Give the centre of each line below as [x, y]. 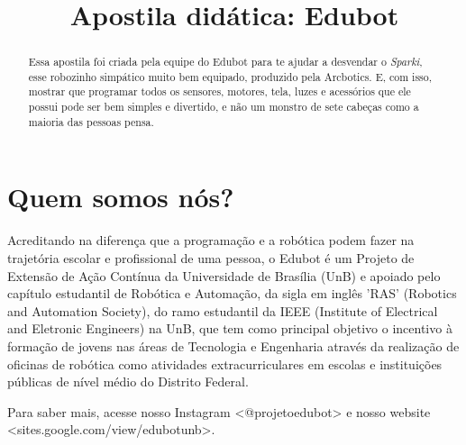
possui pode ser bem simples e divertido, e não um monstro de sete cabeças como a [224, 107]
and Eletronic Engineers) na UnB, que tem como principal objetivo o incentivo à [230, 328]
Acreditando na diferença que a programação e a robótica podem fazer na [211, 240]
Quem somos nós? [121, 197]
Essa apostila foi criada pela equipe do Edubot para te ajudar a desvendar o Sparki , [225, 62]
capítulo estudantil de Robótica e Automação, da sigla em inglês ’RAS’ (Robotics [232, 293]
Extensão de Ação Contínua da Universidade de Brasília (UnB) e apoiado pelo [224, 275]
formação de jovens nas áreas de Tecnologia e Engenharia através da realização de [233, 345]
